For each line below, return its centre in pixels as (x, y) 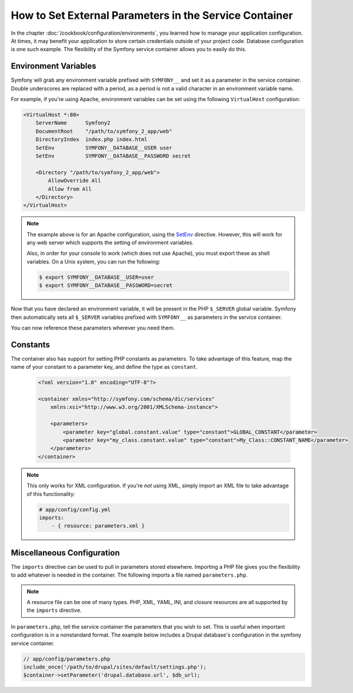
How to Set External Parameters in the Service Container (152, 15)
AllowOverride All (74, 181)
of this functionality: (51, 494)
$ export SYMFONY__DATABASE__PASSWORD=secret (106, 286)
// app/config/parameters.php (67, 659)
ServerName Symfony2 (73, 123)
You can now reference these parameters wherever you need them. (93, 328)
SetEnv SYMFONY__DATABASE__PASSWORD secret (113, 156)
